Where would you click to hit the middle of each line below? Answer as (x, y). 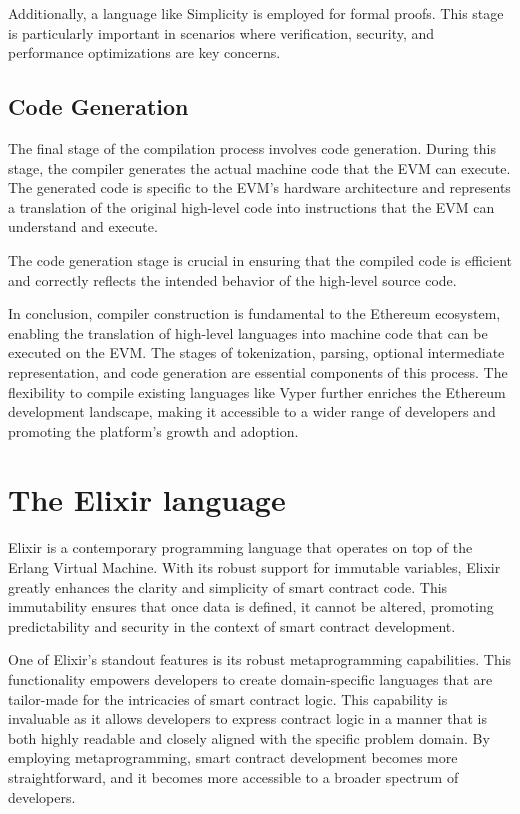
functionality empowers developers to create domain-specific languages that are (250, 678)
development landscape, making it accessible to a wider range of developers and (252, 411)
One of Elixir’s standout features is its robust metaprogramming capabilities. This (260, 659)
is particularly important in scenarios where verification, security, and (221, 32)
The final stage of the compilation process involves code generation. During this (252, 147)
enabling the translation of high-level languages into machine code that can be (248, 332)
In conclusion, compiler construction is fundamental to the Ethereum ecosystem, (254, 313)
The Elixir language (147, 499)
